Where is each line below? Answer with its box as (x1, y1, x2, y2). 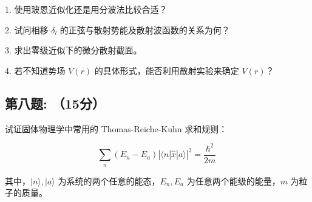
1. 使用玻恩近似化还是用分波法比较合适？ (5, 3, 168, 15)
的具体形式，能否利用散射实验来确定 (94, 64, 239, 76)
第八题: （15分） (5, 93, 105, 112)
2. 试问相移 (5, 23, 49, 36)
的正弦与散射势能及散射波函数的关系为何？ (59, 23, 230, 36)
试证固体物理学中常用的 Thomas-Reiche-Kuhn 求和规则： (5, 122, 228, 135)
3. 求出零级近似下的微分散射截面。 (5, 44, 142, 56)
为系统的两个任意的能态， (58, 174, 160, 187)
